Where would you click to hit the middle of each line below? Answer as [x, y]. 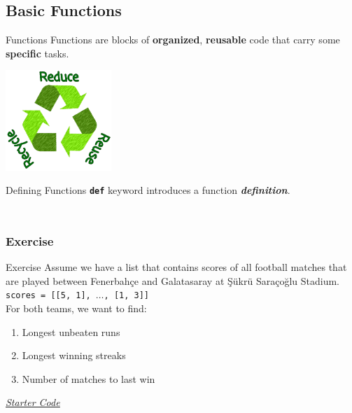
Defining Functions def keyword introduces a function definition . [148, 190]
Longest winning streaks [74, 355]
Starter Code [33, 402]
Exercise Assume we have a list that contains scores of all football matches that [176, 267]
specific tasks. [37, 53]
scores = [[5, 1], [48, 296]
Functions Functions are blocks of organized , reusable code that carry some [173, 40]
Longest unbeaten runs [71, 331]
